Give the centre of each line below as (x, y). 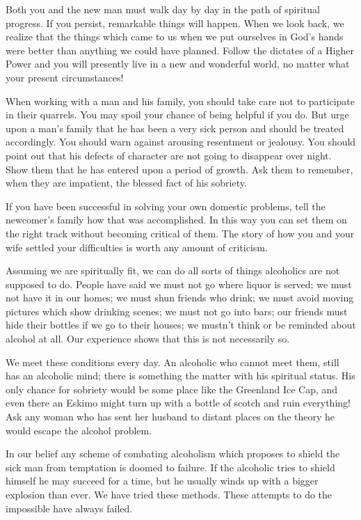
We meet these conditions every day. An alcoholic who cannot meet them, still (173, 362)
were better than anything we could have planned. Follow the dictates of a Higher (180, 50)
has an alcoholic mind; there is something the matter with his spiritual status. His (180, 376)
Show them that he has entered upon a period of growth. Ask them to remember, (179, 169)
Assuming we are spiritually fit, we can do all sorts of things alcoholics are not (173, 270)
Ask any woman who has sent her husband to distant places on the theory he (170, 417)
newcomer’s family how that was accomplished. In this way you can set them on (176, 220)
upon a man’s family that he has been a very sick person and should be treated (175, 128)
